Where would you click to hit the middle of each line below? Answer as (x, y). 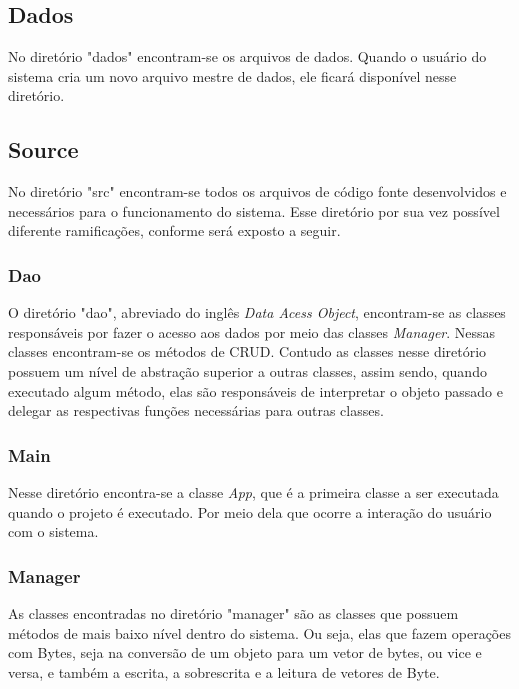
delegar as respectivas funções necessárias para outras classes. (196, 410)
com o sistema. (53, 531)
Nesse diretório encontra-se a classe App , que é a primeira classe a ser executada (253, 491)
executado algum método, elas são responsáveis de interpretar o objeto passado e (255, 390)
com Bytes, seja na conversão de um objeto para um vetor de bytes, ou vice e (245, 652)
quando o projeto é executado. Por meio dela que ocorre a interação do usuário (250, 511)
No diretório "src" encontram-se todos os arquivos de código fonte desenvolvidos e (257, 191)
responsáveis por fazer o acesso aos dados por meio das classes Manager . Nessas (252, 331)
